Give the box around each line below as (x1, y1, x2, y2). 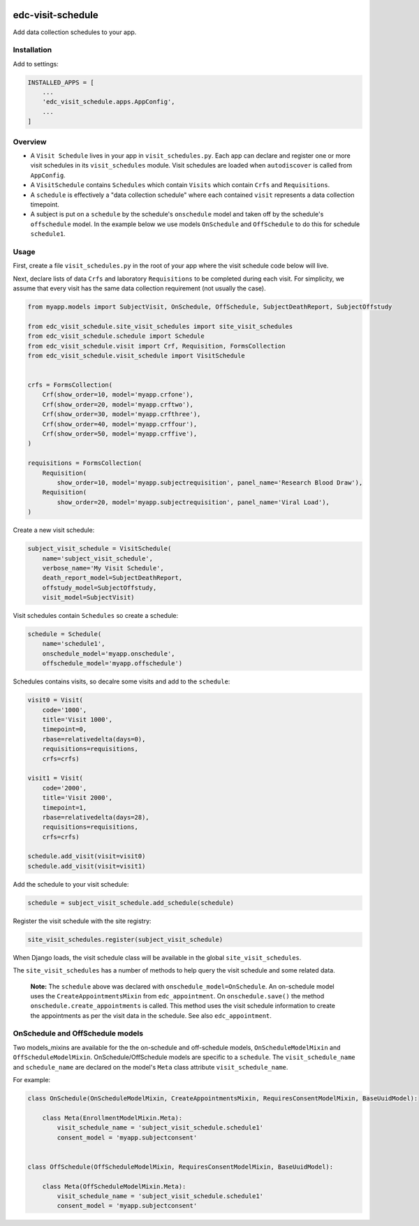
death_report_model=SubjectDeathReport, (42, 574, 183, 582)
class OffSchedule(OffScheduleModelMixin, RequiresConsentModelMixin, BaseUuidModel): (27, 1162, 334, 1171)
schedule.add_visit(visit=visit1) (27, 862, 146, 870)
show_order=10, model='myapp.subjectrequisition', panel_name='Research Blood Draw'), (57, 479, 363, 487)
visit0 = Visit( (27, 696, 84, 704)
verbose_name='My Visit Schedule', (42, 564, 164, 572)
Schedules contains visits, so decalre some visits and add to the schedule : (13, 677, 230, 686)
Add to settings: (13, 59, 59, 68)
